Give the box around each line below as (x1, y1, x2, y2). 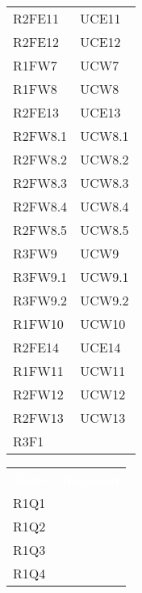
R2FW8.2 (13, 150, 68, 169)
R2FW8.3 (13, 173, 68, 192)
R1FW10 (13, 314, 64, 333)
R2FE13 (13, 103, 60, 122)
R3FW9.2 (13, 291, 68, 309)
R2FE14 (13, 338, 60, 356)
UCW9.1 (80, 267, 129, 286)
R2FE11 (13, 9, 60, 28)
